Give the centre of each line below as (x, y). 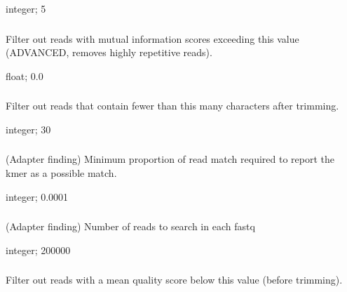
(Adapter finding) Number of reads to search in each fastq (130, 226)
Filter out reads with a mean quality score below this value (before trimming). (174, 280)
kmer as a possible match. (61, 172)
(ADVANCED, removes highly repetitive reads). (109, 52)
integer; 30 (28, 129)
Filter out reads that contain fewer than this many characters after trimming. (172, 106)
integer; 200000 (38, 250)
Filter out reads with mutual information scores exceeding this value (152, 38)
